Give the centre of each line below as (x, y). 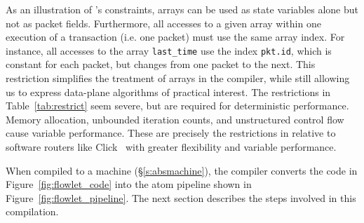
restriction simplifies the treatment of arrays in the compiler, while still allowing (178, 78)
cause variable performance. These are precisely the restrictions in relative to (171, 133)
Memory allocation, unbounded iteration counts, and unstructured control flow (175, 119)
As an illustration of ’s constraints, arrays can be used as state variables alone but (182, 9)
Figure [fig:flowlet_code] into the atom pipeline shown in (129, 184)
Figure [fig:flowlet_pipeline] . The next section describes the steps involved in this (181, 197)
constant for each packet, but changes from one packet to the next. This (161, 64)
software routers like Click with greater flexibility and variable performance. (171, 147)
